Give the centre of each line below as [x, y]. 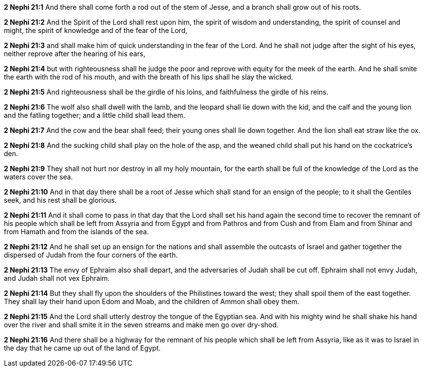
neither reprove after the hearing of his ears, [75, 54]
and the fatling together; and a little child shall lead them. [95, 115]
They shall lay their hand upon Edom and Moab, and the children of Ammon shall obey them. [152, 301]
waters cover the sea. [39, 177]
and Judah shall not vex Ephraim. [57, 278]
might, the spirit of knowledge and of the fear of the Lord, [96, 30]
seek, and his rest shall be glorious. [60, 200]
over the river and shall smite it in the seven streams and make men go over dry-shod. [141, 325]
